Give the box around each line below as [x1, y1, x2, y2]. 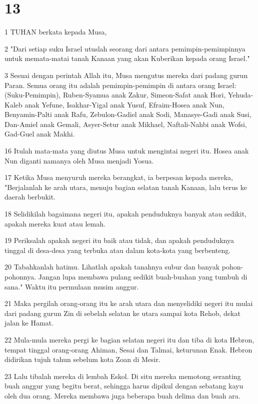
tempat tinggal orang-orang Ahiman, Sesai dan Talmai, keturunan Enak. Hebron [4, 344, 252, 354]
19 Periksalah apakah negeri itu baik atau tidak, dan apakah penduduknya [4, 235, 234, 245]
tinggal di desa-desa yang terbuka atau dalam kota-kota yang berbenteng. [4, 244, 231, 255]
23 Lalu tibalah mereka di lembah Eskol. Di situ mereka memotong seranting [4, 370, 241, 381]
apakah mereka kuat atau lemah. [4, 218, 105, 228]
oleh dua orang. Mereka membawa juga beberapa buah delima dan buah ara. [4, 390, 240, 400]
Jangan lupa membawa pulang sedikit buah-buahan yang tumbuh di [38, 271, 247, 281]
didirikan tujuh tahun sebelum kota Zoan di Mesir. [4, 354, 160, 364]
